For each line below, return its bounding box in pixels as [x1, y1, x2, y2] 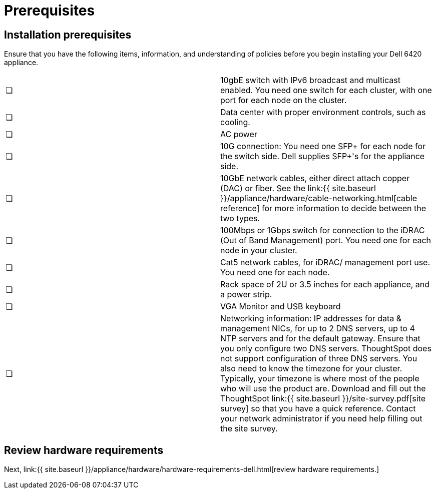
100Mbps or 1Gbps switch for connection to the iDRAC [220, 225, 425, 236]
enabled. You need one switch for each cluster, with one [220, 85, 432, 96]
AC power [220, 129, 257, 140]
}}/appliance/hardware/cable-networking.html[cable [220, 193, 417, 204]
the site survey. [220, 423, 278, 434]
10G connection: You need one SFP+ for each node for [220, 141, 426, 152]
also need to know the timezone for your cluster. [220, 363, 402, 374]
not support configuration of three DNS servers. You [220, 353, 417, 364]
